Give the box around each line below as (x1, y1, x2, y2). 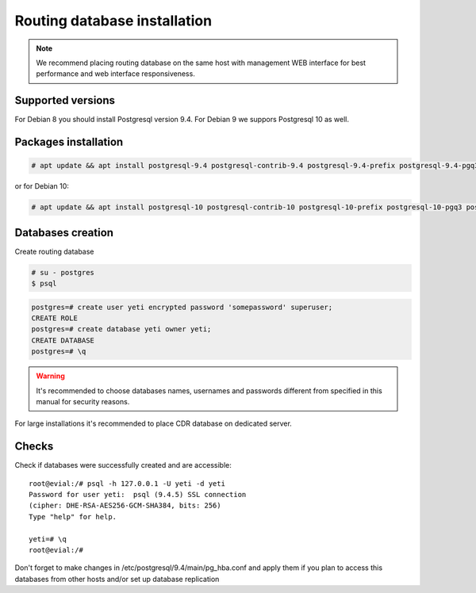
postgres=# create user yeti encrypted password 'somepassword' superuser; (31, 302, 333, 312)
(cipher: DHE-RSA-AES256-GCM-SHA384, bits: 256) (29, 501, 221, 511)
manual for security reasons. (36, 396, 130, 406)
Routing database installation (14, 12, 213, 29)
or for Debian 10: (14, 182, 69, 191)
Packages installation (14, 136, 124, 149)
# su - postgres (31, 268, 95, 277)
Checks (14, 440, 54, 453)
